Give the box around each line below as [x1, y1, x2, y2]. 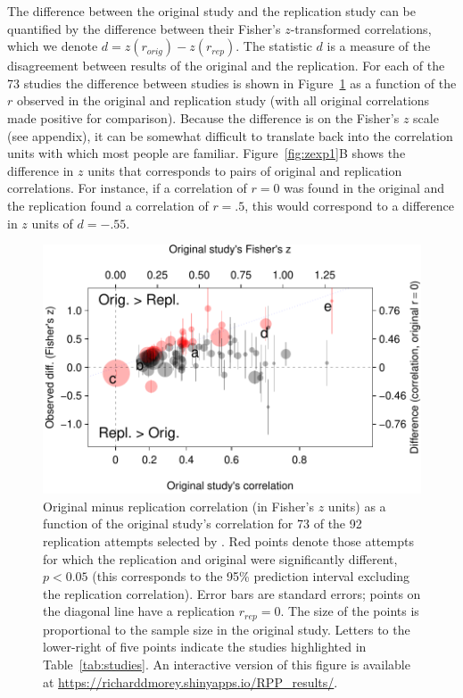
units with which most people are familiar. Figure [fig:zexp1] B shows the [7, 144, 406, 162]
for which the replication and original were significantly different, [43, 549, 398, 568]
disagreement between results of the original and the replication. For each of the [7, 56, 445, 75]
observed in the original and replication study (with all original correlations [16, 91, 430, 110]
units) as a [327, 496, 386, 515]
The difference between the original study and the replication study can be [7, 2, 416, 20]
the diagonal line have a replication [43, 602, 236, 620]
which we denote [7, 37, 98, 55]
